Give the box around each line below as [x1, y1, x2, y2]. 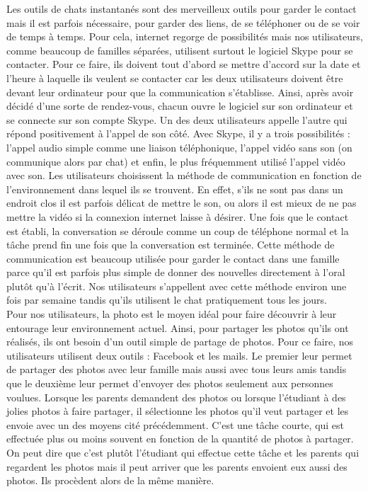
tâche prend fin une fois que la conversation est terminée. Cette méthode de [6, 237, 335, 252]
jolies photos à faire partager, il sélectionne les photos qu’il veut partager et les [6, 404, 349, 418]
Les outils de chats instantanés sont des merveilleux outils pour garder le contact [6, 1, 357, 16]
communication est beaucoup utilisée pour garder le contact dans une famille [6, 251, 340, 265]
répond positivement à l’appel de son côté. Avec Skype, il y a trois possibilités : [6, 126, 350, 141]
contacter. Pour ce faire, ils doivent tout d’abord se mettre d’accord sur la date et [6, 57, 361, 71]
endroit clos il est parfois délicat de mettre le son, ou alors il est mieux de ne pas [6, 195, 357, 210]
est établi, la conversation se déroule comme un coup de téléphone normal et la [6, 223, 349, 238]
